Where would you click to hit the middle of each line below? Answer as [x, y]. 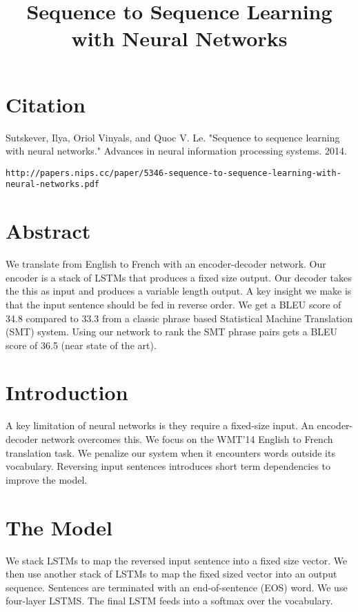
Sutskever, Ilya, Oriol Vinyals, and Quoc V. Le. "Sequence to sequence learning [173, 137]
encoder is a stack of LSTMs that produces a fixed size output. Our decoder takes [179, 277]
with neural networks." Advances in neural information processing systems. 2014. [176, 151]
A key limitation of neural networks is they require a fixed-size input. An [160, 425]
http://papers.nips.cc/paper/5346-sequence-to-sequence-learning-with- [173, 173]
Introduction [67, 392]
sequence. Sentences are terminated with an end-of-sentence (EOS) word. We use [177, 587]
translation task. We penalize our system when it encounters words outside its [170, 452]
